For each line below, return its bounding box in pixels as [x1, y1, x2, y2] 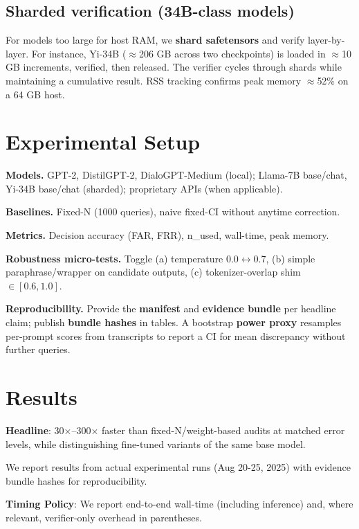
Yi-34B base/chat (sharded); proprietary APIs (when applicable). [6, 181, 283, 195]
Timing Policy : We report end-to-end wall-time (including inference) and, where [6, 496, 353, 511]
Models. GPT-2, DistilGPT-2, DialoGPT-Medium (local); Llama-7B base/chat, [6, 168, 347, 182]
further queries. [6, 342, 71, 357]
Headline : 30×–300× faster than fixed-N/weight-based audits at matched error [6, 422, 345, 437]
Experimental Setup [6, 127, 201, 156]
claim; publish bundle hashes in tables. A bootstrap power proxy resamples [6, 315, 342, 330]
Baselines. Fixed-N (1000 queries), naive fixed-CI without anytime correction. [6, 204, 340, 219]
